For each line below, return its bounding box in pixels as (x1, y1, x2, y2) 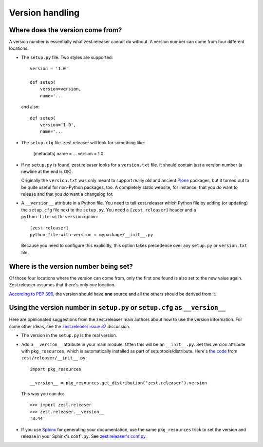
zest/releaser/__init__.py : (21, 355, 87, 361)
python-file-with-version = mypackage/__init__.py (30, 232, 153, 238)
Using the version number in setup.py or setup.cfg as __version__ (9, 303, 226, 312)
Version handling (9, 7, 80, 18)
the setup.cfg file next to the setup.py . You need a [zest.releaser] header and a (21, 207, 196, 213)
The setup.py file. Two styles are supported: (21, 54, 113, 60)
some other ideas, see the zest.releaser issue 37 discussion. (9, 323, 131, 329)
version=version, (39, 86, 81, 92)
